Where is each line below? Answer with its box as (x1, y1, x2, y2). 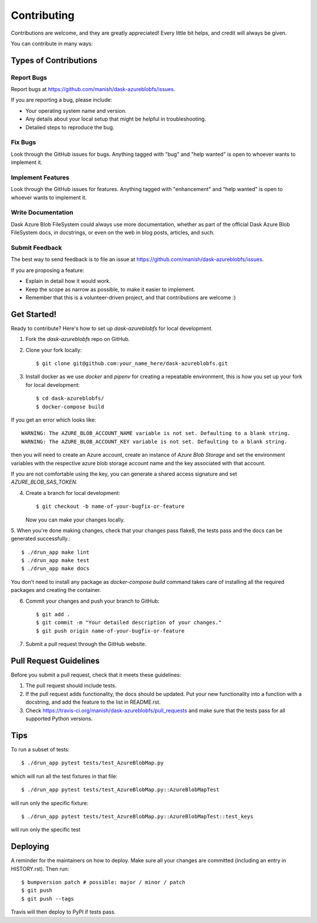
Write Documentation (11, 209, 73, 217)
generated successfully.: (11, 535, 70, 542)
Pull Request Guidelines (11, 656, 100, 666)
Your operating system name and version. (25, 107, 127, 114)
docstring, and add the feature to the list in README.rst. (25, 698, 161, 705)
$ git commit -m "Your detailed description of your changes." (36, 619, 222, 626)
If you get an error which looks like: (11, 416, 96, 423)
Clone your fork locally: (25, 346, 82, 353)
